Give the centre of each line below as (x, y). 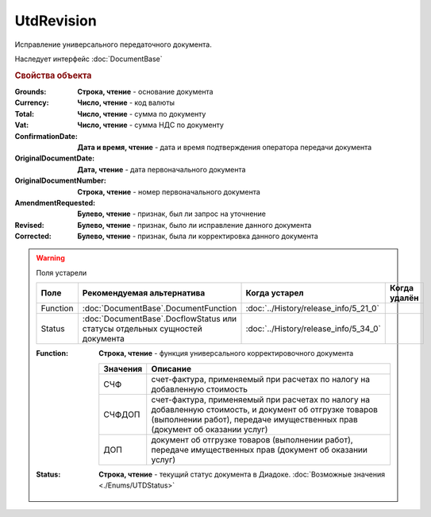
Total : (25, 114)
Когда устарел (275, 293)
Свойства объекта (53, 75)
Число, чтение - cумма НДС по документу (150, 125)
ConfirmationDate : (46, 136)
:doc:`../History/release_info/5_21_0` (313, 308)
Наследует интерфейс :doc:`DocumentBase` (89, 59)
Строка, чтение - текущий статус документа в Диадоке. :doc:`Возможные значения (242, 474)
